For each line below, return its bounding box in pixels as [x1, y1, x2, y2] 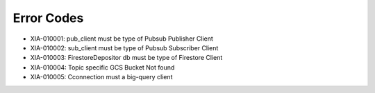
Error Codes [12, 10, 84, 25]
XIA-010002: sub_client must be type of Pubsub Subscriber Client [30, 43, 219, 52]
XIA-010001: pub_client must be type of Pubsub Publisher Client [30, 34, 213, 43]
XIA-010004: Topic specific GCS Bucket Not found [30, 63, 175, 72]
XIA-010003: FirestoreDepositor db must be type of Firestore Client [30, 54, 223, 62]
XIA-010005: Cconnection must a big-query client [30, 73, 173, 81]
